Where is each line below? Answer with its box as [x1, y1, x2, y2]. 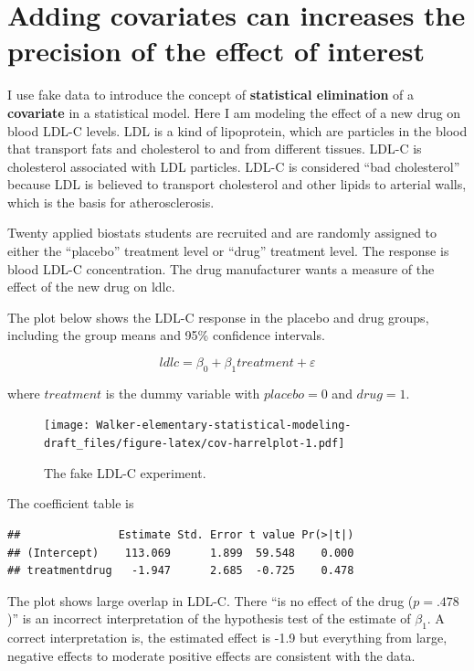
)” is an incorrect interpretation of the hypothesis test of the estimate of [7, 609, 411, 628]
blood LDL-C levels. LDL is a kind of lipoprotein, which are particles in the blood [7, 121, 468, 140]
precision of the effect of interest [7, 32, 426, 69]
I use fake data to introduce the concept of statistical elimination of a [7, 85, 415, 104]
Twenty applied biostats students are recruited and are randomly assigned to [7, 223, 437, 242]
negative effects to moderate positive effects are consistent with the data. [7, 645, 416, 665]
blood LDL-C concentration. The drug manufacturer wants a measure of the [7, 259, 435, 278]
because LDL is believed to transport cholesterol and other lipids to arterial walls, [7, 175, 467, 194]
